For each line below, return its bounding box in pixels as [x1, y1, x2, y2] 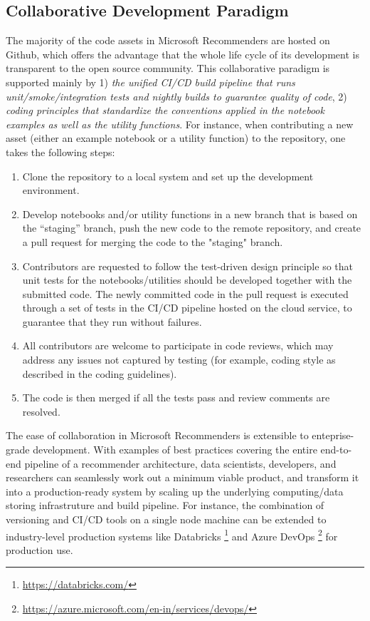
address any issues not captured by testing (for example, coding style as [22, 352, 336, 367]
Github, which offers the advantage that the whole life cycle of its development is [6, 46, 359, 61]
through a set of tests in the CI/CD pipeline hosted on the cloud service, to [22, 300, 352, 315]
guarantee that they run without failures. [22, 314, 202, 329]
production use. [6, 542, 73, 557]
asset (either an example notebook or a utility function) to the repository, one [6, 130, 346, 145]
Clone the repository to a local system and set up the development [22, 168, 314, 183]
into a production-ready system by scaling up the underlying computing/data [6, 483, 344, 498]
